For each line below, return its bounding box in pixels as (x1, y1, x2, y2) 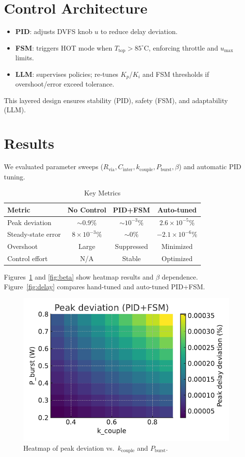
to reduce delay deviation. (100, 26, 178, 36)
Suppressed (115, 241, 148, 251)
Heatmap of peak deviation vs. (23, 442, 114, 453)
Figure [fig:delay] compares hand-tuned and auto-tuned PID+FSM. (4, 281, 205, 291)
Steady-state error (7, 229, 61, 239)
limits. (15, 53, 34, 63)
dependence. (162, 272, 198, 282)
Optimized (161, 253, 193, 264)
